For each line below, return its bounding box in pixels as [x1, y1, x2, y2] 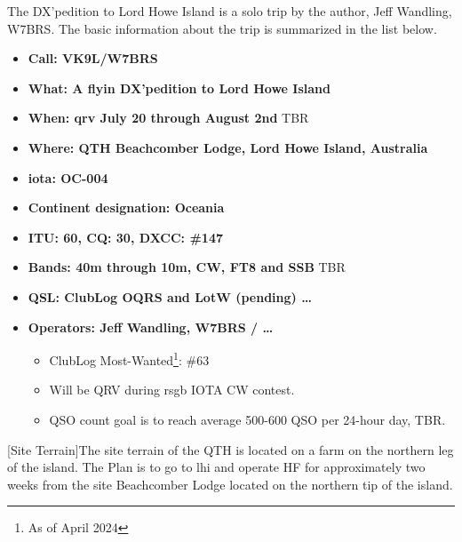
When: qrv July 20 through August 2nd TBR [28, 108, 309, 127]
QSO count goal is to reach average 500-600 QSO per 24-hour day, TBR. [49, 410, 446, 428]
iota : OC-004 [28, 168, 108, 187]
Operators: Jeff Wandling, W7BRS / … [28, 317, 274, 336]
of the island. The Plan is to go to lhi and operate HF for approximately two [7, 458, 426, 476]
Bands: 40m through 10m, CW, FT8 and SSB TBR [28, 258, 346, 276]
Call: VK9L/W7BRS [28, 49, 158, 68]
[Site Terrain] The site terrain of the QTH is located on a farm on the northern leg [7, 440, 454, 458]
